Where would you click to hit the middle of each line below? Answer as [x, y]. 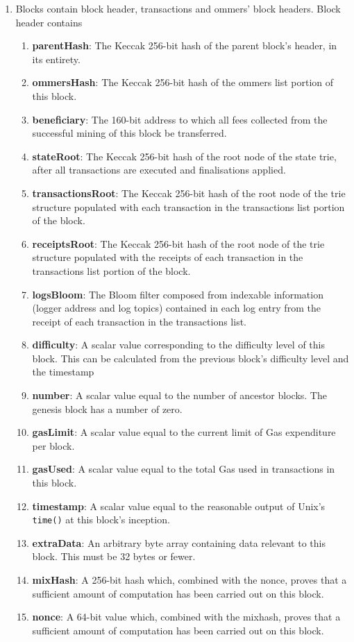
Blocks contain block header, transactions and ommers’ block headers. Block [178, 8]
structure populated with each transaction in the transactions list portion [188, 206]
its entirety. [56, 59]
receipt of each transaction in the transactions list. [140, 321]
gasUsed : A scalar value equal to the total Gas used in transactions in [184, 469]
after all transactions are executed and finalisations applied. [159, 170]
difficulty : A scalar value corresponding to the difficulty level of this [178, 345]
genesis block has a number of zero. [107, 408]
